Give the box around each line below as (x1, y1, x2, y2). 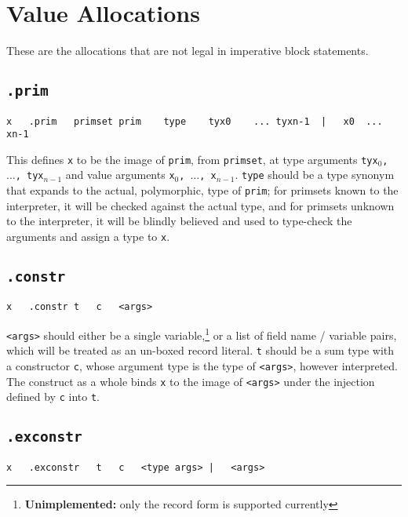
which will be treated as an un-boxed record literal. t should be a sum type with (6, 342, 395, 359)
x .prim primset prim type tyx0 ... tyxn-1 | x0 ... (6, 115, 383, 127)
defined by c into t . (6, 388, 100, 405)
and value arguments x (65, 166, 175, 183)
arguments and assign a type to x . (6, 228, 170, 244)
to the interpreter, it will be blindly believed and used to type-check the (6, 213, 352, 229)
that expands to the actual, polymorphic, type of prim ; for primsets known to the (6, 182, 399, 198)
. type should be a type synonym (235, 166, 395, 183)
